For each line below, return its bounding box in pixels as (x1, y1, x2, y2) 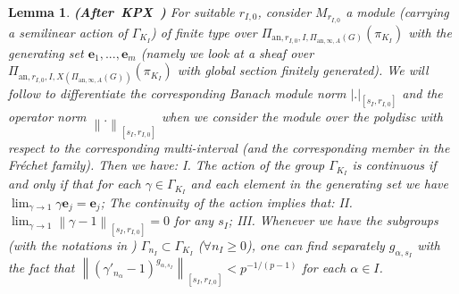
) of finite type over (151, 22, 257, 41)
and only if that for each (8, 174, 141, 193)
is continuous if (352, 155, 437, 174)
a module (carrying (346, 3, 449, 21)
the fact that (8, 258, 75, 277)
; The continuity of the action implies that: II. (100, 193, 353, 212)
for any (173, 211, 214, 230)
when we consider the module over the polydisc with (162, 107, 443, 126)
